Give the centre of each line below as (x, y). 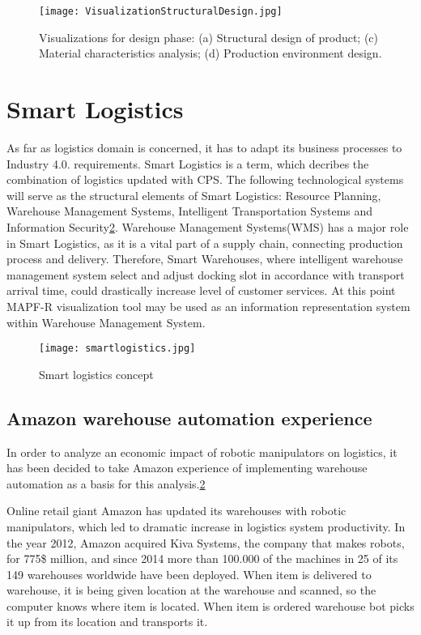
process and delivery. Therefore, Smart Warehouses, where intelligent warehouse (205, 259)
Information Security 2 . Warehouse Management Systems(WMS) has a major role (208, 226)
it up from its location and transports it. (107, 622)
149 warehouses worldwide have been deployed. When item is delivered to (189, 574)
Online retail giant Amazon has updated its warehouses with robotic (176, 511)
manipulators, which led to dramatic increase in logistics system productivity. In (206, 526)
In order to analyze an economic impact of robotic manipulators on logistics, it (202, 452)
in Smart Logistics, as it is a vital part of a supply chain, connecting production (205, 243)
